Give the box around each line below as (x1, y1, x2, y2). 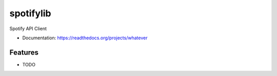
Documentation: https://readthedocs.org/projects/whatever (22, 35, 148, 41)
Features (9, 48, 38, 57)
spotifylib (9, 8, 51, 19)
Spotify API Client (9, 26, 47, 32)
